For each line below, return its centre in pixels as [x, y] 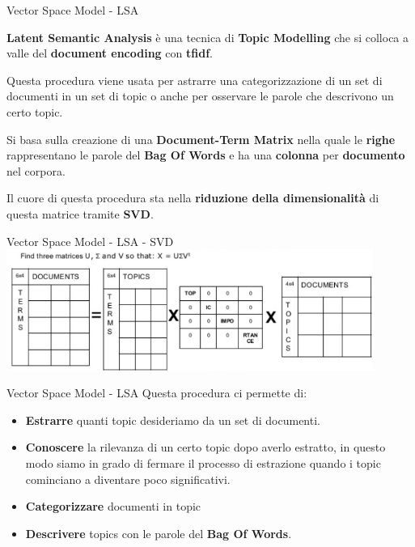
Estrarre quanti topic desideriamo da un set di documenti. [173, 420]
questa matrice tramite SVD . [80, 213]
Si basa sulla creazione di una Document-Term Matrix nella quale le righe [201, 139]
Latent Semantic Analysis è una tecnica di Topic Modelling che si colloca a [208, 37]
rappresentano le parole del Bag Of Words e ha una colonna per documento [206, 155]
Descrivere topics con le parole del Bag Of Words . [159, 533]
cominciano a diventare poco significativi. [128, 479]
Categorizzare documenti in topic [113, 506]
